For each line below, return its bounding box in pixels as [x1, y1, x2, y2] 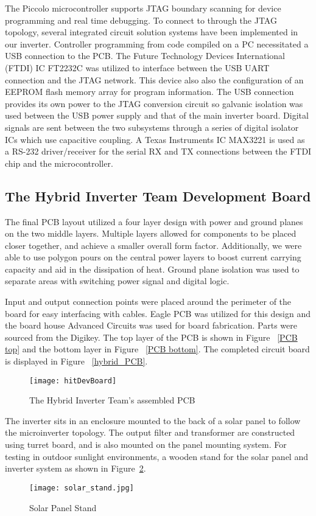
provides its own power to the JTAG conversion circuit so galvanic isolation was [5, 97, 303, 110]
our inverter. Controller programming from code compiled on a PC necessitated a [5, 37, 309, 50]
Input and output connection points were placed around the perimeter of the [5, 295, 292, 308]
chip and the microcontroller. [5, 156, 113, 169]
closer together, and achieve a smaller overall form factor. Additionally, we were [5, 239, 302, 251]
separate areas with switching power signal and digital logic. [5, 274, 230, 287]
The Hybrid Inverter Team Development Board [5, 186, 311, 205]
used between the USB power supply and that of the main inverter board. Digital [5, 109, 309, 122]
